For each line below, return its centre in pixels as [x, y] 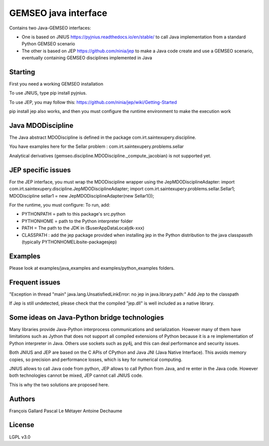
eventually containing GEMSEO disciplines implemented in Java [87, 58]
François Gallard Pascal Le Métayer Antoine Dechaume [66, 411]
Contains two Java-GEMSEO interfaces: [50, 28]
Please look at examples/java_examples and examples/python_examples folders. [92, 268]
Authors [22, 399]
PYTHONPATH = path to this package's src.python [73, 214]
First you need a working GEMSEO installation [56, 84]
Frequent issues [35, 282]
